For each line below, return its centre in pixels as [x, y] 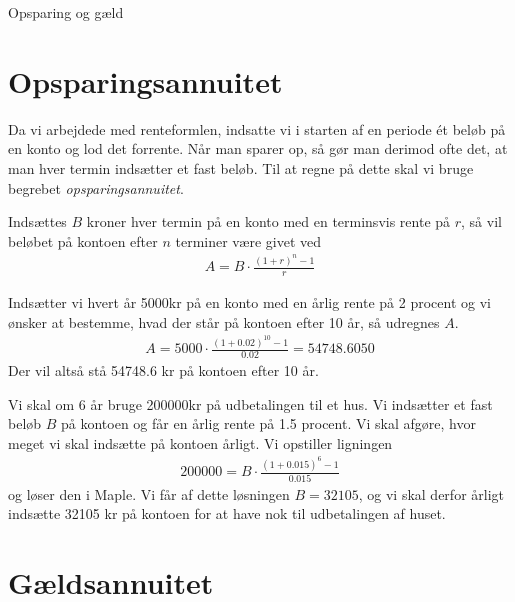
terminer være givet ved [248, 240]
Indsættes [37, 221]
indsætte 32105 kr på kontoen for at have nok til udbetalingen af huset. [227, 513]
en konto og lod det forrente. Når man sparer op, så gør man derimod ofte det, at [258, 148]
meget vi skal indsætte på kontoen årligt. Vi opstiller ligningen [200, 442]
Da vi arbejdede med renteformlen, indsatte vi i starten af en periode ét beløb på [257, 128]
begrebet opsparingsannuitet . [96, 187]
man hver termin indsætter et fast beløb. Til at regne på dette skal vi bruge [241, 167]
